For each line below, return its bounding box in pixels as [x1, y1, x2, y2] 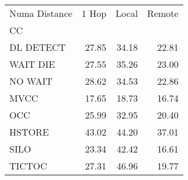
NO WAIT [9, 74, 53, 88]
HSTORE [9, 125, 49, 139]
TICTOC [9, 159, 47, 172]
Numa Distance [9, 6, 72, 20]
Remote [147, 6, 179, 20]
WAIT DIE [9, 57, 55, 71]
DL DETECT [9, 40, 66, 54]
